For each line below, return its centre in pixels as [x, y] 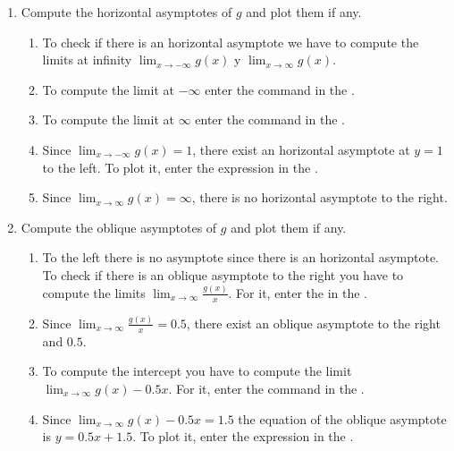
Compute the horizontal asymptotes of [126, 12]
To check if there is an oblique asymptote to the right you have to [223, 274]
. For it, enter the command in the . [266, 388]
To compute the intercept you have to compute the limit [197, 371]
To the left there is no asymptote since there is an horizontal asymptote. [240, 257]
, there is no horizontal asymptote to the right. [319, 197]
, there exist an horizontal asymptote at [301, 149]
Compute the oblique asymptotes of [119, 227]
